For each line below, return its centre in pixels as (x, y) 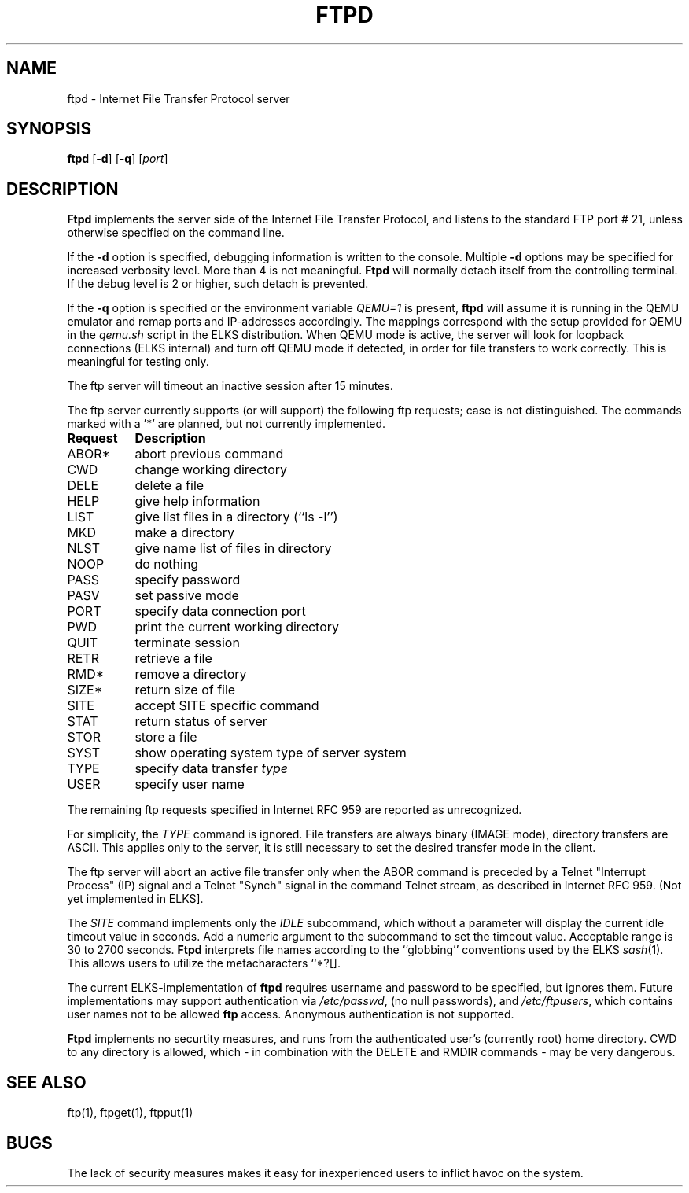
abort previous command (209, 454)
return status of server (201, 722)
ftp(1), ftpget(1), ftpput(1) (130, 1113)
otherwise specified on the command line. (176, 233)
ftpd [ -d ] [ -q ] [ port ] (118, 159)
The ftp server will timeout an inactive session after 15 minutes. (230, 386)
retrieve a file (173, 659)
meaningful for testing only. (138, 362)
